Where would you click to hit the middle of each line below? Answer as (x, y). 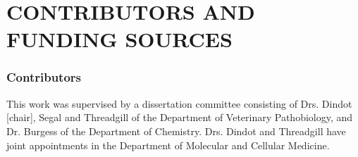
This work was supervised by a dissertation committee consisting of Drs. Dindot (179, 103)
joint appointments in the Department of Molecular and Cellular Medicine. (168, 145)
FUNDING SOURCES (119, 39)
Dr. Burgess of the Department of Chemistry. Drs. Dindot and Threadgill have (176, 131)
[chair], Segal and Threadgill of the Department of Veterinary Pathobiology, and (180, 117)
